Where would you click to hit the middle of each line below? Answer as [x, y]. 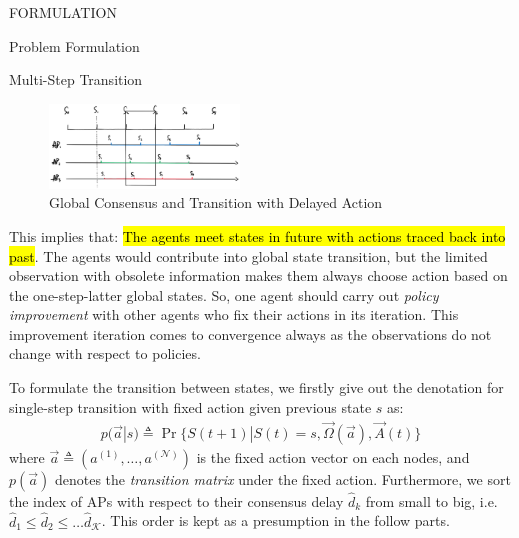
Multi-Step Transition [76, 79]
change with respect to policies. [105, 353]
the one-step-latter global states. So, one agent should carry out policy [224, 294]
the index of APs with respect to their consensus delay [176, 500]
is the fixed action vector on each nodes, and [333, 456]
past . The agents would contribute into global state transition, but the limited [248, 255]
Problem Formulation [74, 45]
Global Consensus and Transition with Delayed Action [216, 202]
